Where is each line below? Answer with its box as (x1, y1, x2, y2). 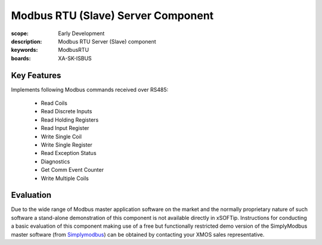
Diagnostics (41, 158, 70, 165)
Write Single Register (41, 141, 92, 148)
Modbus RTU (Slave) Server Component (11, 9, 214, 22)
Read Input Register (41, 125, 89, 132)
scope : (11, 30, 29, 37)
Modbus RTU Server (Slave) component (58, 38, 156, 45)
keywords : (11, 46, 38, 54)
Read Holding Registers (41, 116, 99, 123)
